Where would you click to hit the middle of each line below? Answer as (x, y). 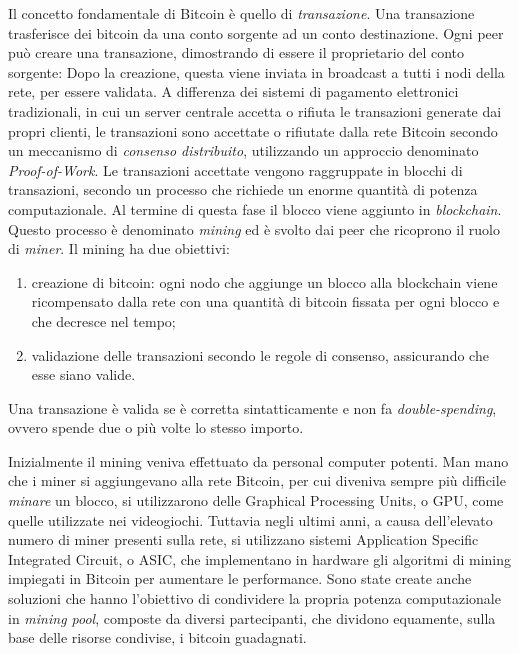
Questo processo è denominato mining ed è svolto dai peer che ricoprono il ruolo (254, 228)
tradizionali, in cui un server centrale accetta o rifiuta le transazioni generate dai (255, 110)
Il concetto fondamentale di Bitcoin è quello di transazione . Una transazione (241, 13)
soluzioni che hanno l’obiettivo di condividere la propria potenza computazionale (254, 598)
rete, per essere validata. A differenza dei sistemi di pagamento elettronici (233, 91)
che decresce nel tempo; (103, 320)
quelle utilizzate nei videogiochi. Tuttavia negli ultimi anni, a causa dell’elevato (250, 519)
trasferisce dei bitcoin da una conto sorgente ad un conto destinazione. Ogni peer (256, 32)
